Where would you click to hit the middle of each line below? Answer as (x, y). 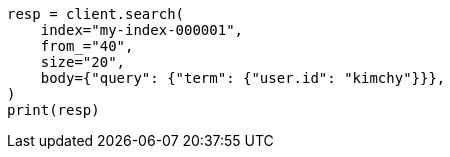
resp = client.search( (96, 14)
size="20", (83, 62)
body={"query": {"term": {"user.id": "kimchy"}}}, (243, 78)
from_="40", (87, 46)
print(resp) (53, 110)
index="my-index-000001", (142, 30)
